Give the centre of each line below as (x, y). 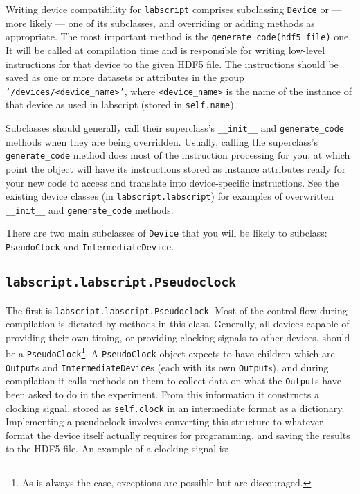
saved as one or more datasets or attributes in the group (125, 77)
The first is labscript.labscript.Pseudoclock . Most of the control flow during (177, 310)
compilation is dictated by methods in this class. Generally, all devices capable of (178, 324)
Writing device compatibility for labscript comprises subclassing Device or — (174, 9)
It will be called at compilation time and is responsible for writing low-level (165, 50)
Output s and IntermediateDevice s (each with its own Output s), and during (167, 367)
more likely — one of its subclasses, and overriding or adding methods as (160, 23)
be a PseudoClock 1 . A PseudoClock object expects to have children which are (170, 352)
